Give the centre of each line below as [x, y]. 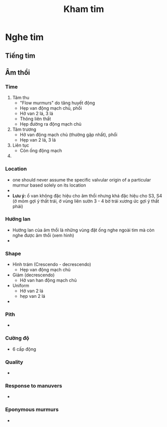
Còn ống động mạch [41, 151]
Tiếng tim [20, 56]
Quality [14, 362]
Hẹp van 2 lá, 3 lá [38, 140]
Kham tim [84, 9]
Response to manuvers [34, 386]
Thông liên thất [35, 119]
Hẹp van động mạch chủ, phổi [51, 108]
